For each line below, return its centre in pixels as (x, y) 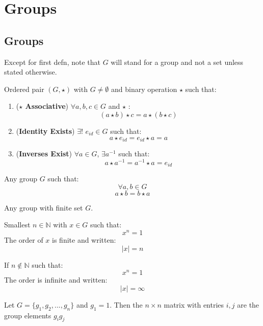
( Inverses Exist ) (44, 153)
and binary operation (144, 89)
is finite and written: (84, 239)
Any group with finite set (44, 207)
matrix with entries (194, 304)
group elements (28, 315)
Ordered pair (24, 89)
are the (248, 304)
